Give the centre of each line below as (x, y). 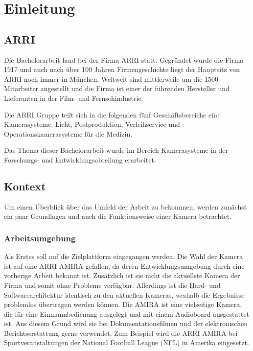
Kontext (25, 186)
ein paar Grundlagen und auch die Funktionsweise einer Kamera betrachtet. (118, 216)
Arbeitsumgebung (40, 238)
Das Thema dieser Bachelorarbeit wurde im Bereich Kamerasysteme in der (116, 150)
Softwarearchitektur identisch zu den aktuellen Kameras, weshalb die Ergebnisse (124, 294)
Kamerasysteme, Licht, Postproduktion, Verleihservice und (92, 124)
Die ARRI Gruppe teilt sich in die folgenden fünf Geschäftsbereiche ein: (112, 114)
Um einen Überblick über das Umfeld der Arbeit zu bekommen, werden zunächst (126, 206)
